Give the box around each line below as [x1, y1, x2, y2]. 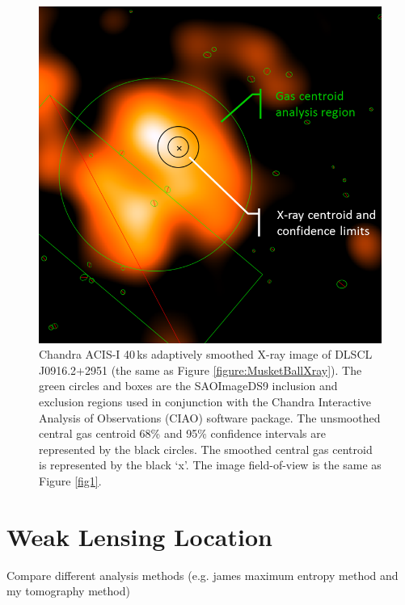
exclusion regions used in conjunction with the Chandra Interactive [39, 393, 372, 410]
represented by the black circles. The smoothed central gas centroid [39, 440, 373, 457]
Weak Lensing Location [6, 519, 272, 552]
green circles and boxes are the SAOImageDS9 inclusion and [39, 377, 338, 394]
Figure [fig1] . [39, 472, 102, 489]
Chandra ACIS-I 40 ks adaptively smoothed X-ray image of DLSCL [39, 346, 373, 363]
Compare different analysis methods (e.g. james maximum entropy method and [6, 566, 399, 583]
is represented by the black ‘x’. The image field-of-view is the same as [39, 456, 382, 473]
